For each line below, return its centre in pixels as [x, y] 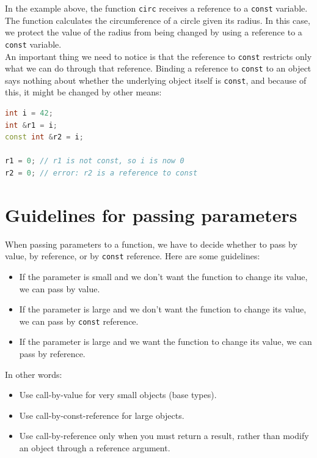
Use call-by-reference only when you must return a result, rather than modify [164, 436]
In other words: [34, 374]
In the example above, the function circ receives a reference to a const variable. [156, 8]
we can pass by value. [60, 288]
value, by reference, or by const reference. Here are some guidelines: [133, 256]
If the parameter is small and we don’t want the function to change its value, [163, 276]
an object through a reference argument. [95, 448]
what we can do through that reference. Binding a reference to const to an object [158, 68]
